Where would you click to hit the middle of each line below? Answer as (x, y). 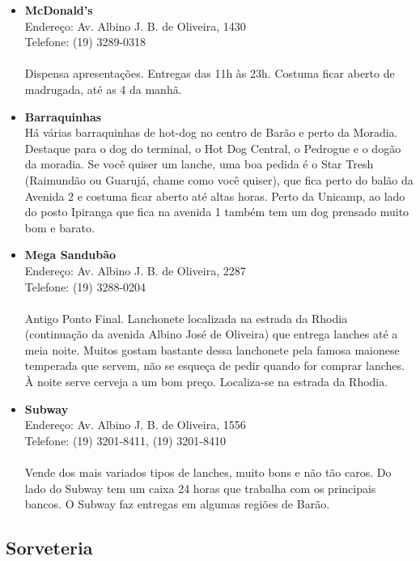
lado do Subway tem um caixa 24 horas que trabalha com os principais (200, 488)
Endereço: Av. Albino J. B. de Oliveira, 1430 (135, 25)
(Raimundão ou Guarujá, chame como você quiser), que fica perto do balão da (219, 179)
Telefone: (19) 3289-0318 (85, 42)
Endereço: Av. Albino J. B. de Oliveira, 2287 (135, 270)
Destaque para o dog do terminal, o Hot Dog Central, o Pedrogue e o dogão (213, 148)
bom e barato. (59, 227)
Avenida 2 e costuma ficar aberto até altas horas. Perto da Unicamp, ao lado (215, 195)
